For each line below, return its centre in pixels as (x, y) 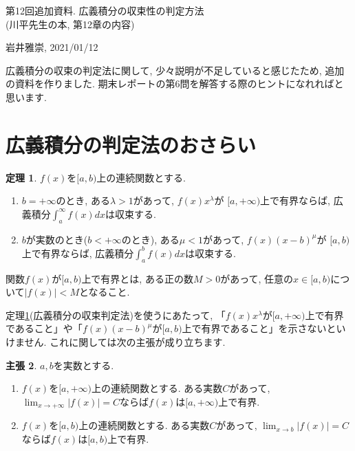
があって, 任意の (257, 278)
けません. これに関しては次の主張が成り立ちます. (116, 341)
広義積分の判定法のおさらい (131, 144)
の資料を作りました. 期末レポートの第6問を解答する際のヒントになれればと (175, 84)
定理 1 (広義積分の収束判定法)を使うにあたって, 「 (116, 315)
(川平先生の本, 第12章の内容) (70, 24)
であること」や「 (44, 328)
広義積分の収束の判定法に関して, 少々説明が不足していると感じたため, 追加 (175, 70)
